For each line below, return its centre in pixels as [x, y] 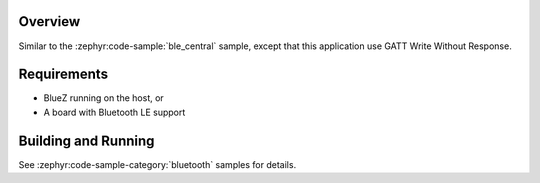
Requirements [63, 74]
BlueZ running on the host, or [103, 98]
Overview [49, 21]
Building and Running [86, 140]
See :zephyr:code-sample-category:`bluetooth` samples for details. [157, 164]
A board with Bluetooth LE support [114, 112]
